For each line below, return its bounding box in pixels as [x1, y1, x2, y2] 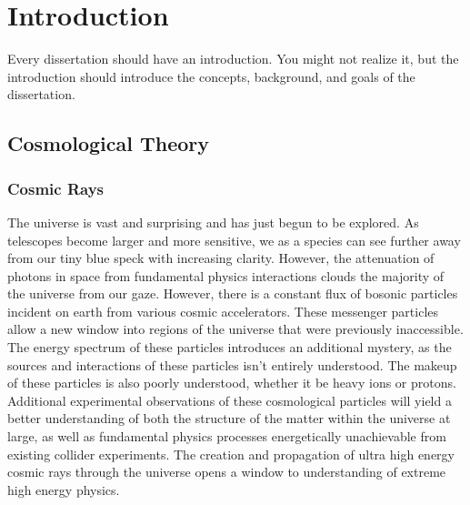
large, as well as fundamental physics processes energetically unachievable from [7, 427, 446, 446]
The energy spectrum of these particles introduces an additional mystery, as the [7, 338, 452, 357]
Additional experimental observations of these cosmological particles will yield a [7, 390, 452, 409]
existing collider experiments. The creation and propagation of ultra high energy [7, 444, 455, 463]
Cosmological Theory [7, 129, 210, 157]
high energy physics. [7, 480, 120, 499]
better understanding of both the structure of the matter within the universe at [7, 409, 451, 428]
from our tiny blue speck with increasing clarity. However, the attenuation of [7, 248, 435, 268]
